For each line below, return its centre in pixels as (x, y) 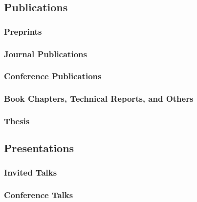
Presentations (39, 148)
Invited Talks (31, 172)
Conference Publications (53, 76)
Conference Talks (39, 194)
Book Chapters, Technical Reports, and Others (99, 99)
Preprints (23, 31)
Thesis (17, 121)
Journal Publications (45, 54)
